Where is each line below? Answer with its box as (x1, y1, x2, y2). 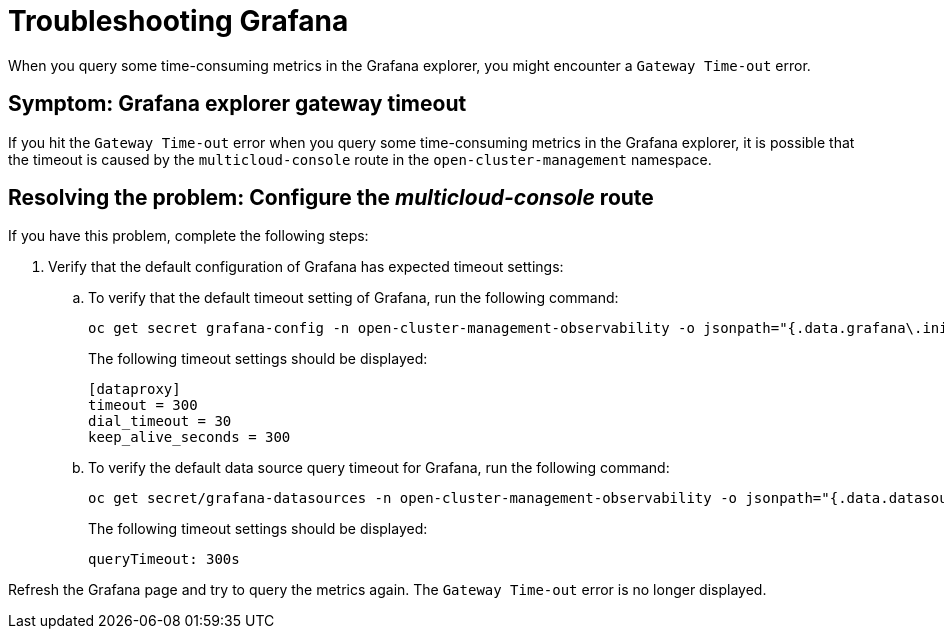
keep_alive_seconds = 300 (88, 429, 291, 446)
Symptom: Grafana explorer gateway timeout (8, 91, 467, 117)
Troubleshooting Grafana (8, 4, 349, 38)
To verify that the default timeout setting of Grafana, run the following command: (88, 289, 619, 307)
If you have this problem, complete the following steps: (8, 227, 369, 245)
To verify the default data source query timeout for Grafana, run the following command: (88, 459, 670, 477)
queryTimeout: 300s (88, 551, 240, 568)
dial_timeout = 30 (88, 413, 232, 430)
